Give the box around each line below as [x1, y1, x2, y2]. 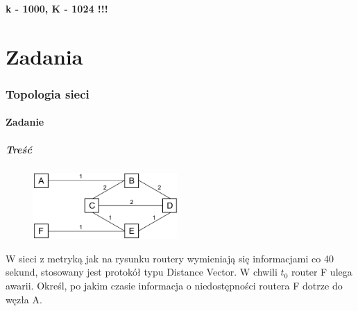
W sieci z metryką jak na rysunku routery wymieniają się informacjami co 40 [6, 251, 334, 265]
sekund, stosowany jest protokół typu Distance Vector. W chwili [6, 264, 278, 279]
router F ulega [291, 264, 352, 279]
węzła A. [6, 292, 42, 306]
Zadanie [6, 115, 44, 129]
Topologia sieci [6, 85, 89, 102]
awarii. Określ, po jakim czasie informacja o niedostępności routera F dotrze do [6, 278, 343, 292]
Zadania [6, 42, 83, 70]
